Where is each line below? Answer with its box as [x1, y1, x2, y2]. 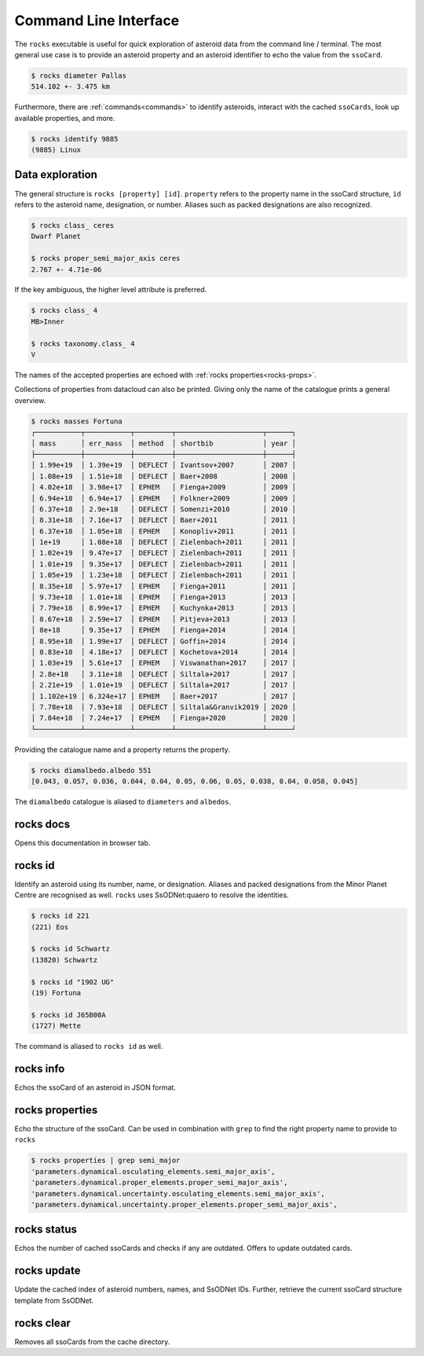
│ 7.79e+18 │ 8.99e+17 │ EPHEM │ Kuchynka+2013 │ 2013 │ [31, 603, 297, 613]
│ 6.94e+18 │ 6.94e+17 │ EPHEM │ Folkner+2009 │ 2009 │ [31, 493, 297, 503]
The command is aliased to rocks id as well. [14, 1042, 163, 1051]
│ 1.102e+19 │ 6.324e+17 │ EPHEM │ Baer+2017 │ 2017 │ [31, 691, 297, 701]
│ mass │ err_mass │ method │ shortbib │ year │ [31, 438, 297, 448]
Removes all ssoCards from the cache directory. [14, 1336, 170, 1347]
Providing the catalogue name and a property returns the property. [14, 745, 231, 754]
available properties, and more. [14, 113, 115, 123]
